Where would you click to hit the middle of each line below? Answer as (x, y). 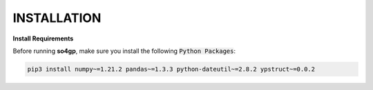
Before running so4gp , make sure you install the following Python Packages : (124, 51)
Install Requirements (43, 38)
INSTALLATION (57, 18)
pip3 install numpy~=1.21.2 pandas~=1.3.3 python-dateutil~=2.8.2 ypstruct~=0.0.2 (171, 69)
